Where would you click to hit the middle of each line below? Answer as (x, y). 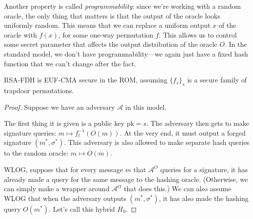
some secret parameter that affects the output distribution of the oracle (111, 44)
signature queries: (30, 132)
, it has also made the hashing (204, 198)
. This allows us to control (198, 34)
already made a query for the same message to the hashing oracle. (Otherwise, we (126, 179)
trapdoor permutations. (39, 90)
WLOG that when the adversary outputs (65, 198)
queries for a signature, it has (204, 169)
